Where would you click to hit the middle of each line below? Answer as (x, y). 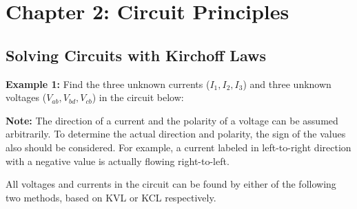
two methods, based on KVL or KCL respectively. (111, 197)
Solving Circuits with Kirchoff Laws (136, 55)
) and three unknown (287, 84)
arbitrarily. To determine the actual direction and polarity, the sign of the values (176, 134)
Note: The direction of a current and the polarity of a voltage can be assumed (172, 120)
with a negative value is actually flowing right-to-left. (118, 161)
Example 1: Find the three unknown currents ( (108, 84)
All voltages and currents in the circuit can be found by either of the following (171, 184)
